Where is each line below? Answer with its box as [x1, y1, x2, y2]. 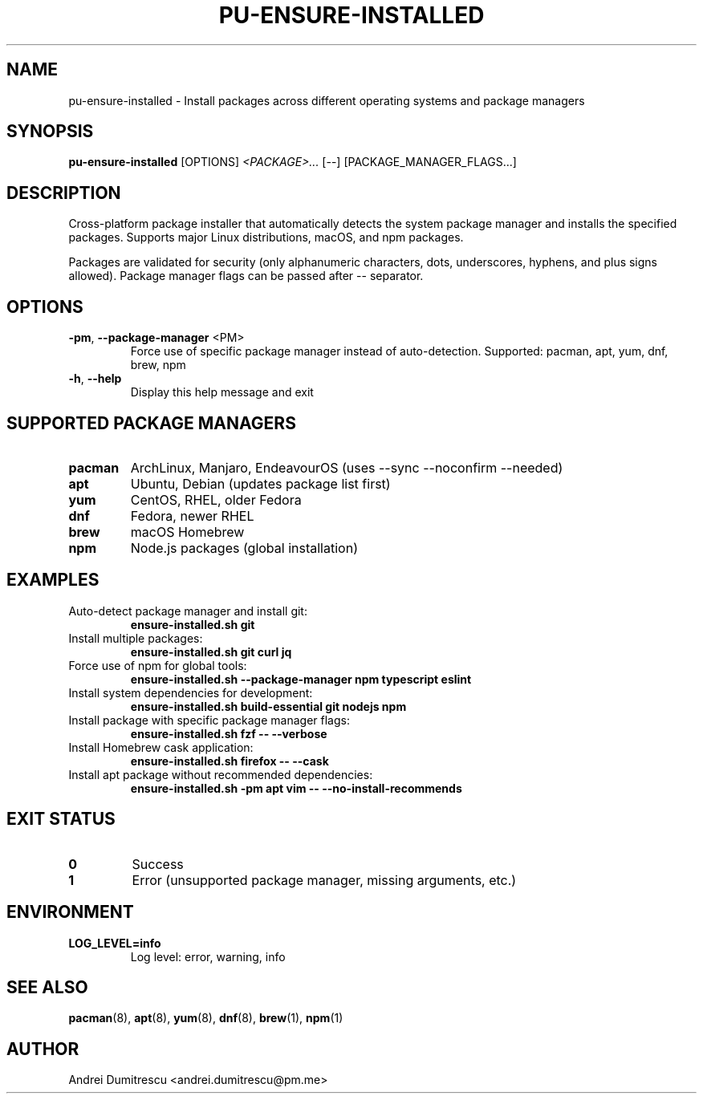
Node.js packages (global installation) [130, 539, 358, 556]
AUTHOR [6, 1038, 79, 1059]
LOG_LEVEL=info [68, 936, 161, 950]
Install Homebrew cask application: [68, 740, 254, 754]
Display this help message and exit [130, 385, 314, 400]
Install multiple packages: [68, 631, 203, 645]
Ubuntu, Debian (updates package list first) [130, 475, 391, 492]
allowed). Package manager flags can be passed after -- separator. [68, 269, 424, 283]
